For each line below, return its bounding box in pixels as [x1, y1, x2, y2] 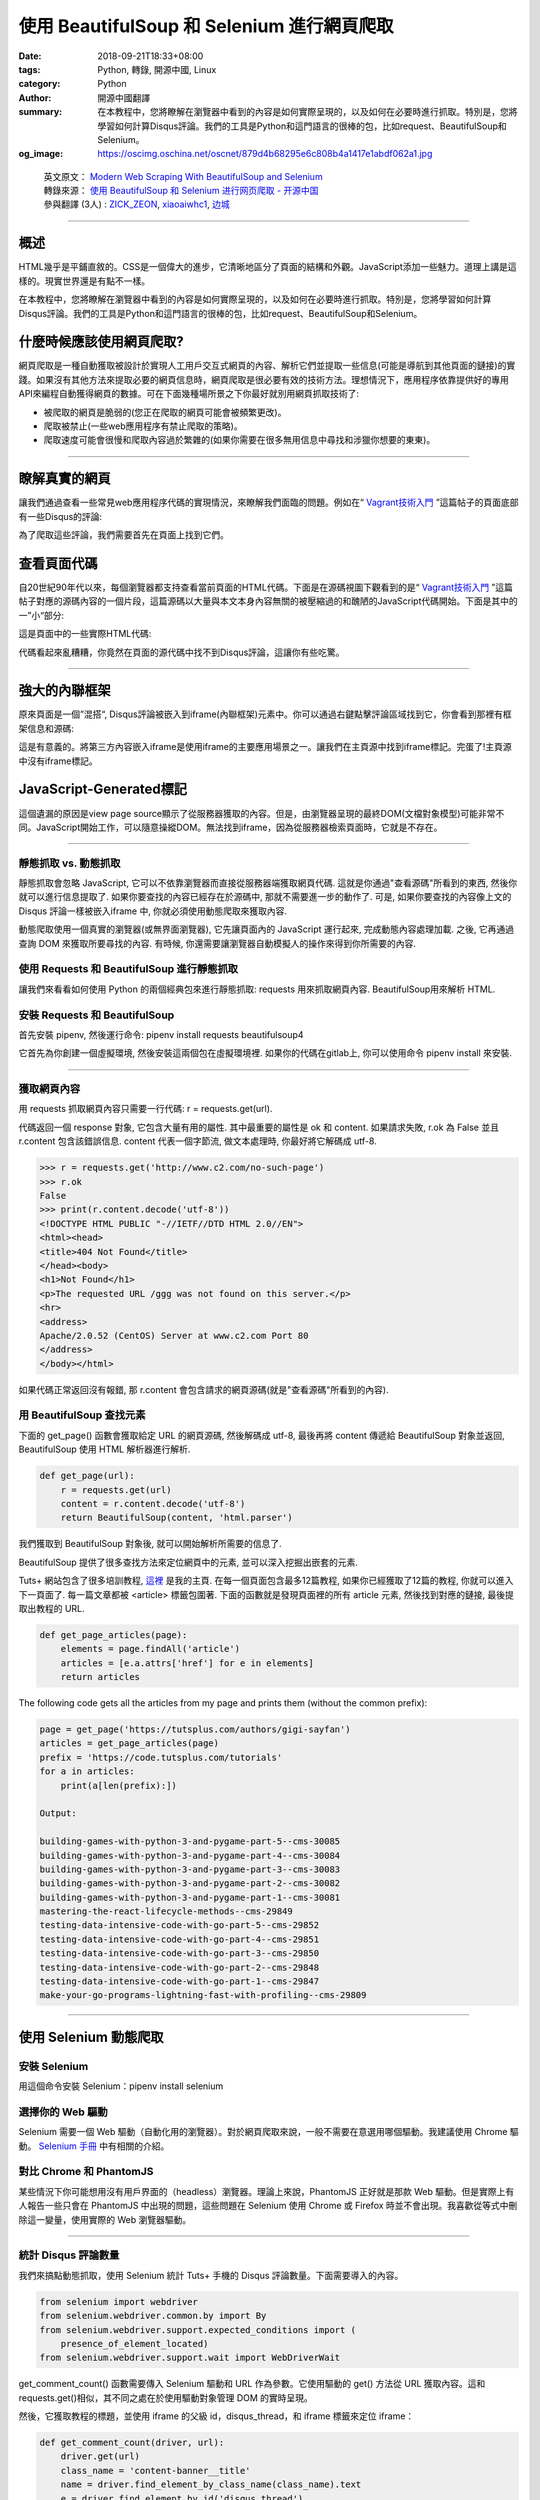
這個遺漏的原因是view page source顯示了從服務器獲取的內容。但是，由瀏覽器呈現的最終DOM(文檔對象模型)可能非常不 [18, 807, 505, 819]
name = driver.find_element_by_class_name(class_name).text [60, 2479, 362, 2490]
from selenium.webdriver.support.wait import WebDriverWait [39, 2352, 341, 2364]
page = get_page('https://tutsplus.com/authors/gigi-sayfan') [39, 1724, 351, 1735]
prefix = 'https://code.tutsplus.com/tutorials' [39, 1751, 283, 1763]
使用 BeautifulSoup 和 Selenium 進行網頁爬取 [18, 15, 394, 37]
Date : [18, 50, 42, 62]
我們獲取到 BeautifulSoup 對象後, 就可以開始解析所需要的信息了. [18, 1538, 282, 1550]
